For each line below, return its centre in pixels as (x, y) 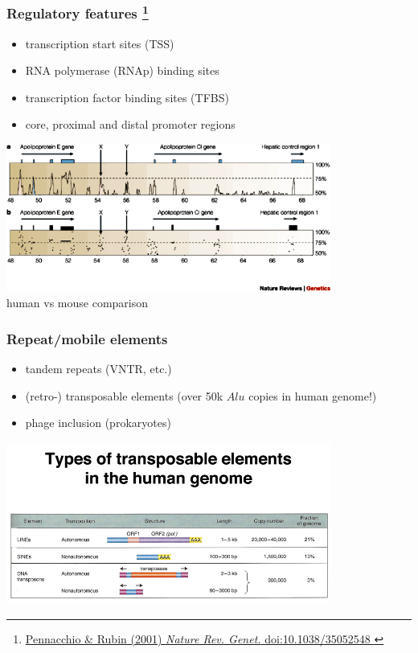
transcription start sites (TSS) (100, 43)
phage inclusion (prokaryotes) (98, 423)
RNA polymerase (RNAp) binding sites (122, 70)
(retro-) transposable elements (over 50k (124, 395)
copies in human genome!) (313, 395)
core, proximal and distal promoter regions (130, 124)
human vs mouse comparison (78, 303)
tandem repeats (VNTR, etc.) (98, 369)
